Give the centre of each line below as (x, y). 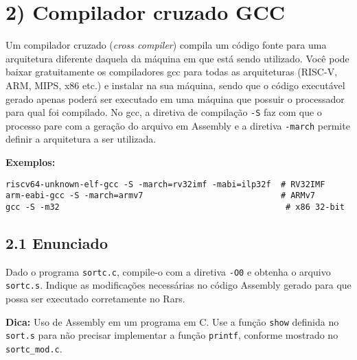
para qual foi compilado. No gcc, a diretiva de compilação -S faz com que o (164, 112)
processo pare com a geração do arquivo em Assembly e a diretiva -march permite (178, 125)
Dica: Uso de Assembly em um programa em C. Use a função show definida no (172, 321)
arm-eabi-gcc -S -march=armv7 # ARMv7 (161, 196)
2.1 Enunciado (57, 242)
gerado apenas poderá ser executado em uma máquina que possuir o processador (175, 98)
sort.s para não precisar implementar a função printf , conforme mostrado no (172, 335)
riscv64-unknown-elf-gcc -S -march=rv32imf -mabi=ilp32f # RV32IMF (165, 184)
